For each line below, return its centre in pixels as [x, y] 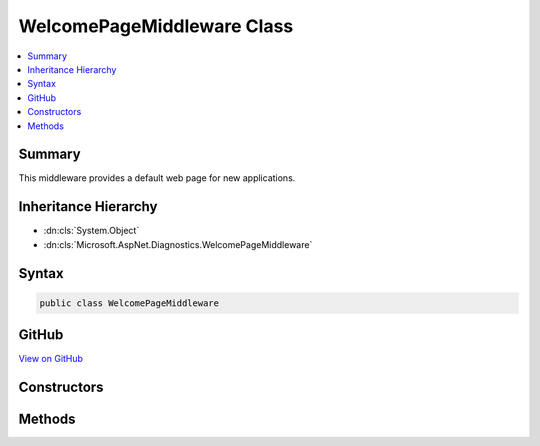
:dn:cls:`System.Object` [91, 231]
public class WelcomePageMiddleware [129, 303]
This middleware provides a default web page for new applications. [157, 178]
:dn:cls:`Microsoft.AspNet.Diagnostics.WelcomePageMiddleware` [178, 244]
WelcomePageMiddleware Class [156, 26]
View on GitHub [51, 359]
